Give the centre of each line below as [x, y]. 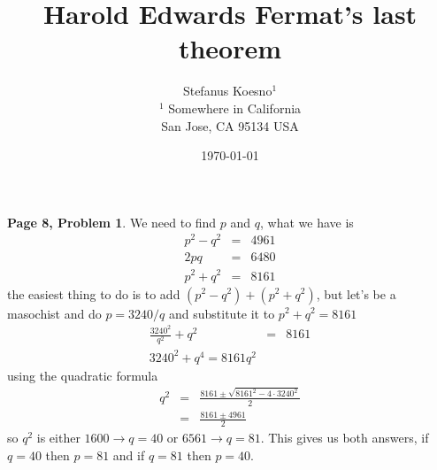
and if [129, 455]
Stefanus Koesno [227, 91]
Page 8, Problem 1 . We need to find [112, 222]
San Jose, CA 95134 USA [230, 125]
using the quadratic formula [83, 375]
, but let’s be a [356, 293]
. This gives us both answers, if [345, 438]
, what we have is [307, 222]
